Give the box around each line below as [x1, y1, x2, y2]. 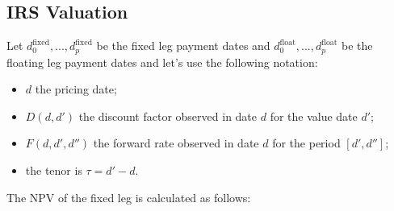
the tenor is [25, 162, 82, 179]
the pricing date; [35, 81, 117, 97]
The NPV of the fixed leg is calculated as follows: [6, 188, 251, 205]
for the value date [270, 107, 358, 124]
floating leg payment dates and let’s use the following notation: [6, 53, 318, 70]
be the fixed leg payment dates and [96, 37, 270, 54]
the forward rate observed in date [93, 134, 259, 151]
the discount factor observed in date [78, 107, 258, 124]
